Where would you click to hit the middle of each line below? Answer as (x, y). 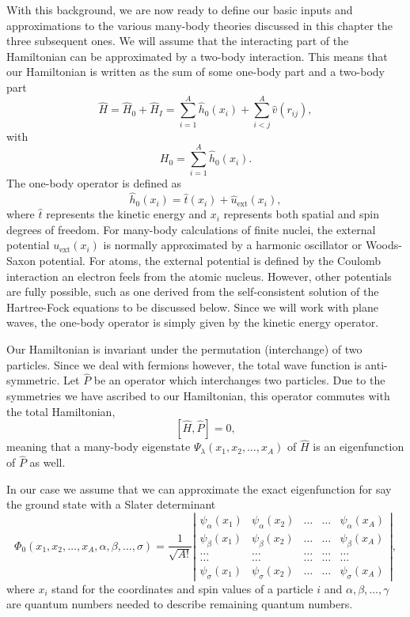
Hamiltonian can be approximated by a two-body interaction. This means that (197, 56)
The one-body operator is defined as (94, 183)
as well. (47, 462)
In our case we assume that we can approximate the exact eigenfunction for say (199, 488)
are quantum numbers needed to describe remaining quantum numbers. (180, 604)
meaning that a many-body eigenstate (99, 447)
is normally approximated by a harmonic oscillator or (233, 245)
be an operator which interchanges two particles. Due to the (239, 380)
